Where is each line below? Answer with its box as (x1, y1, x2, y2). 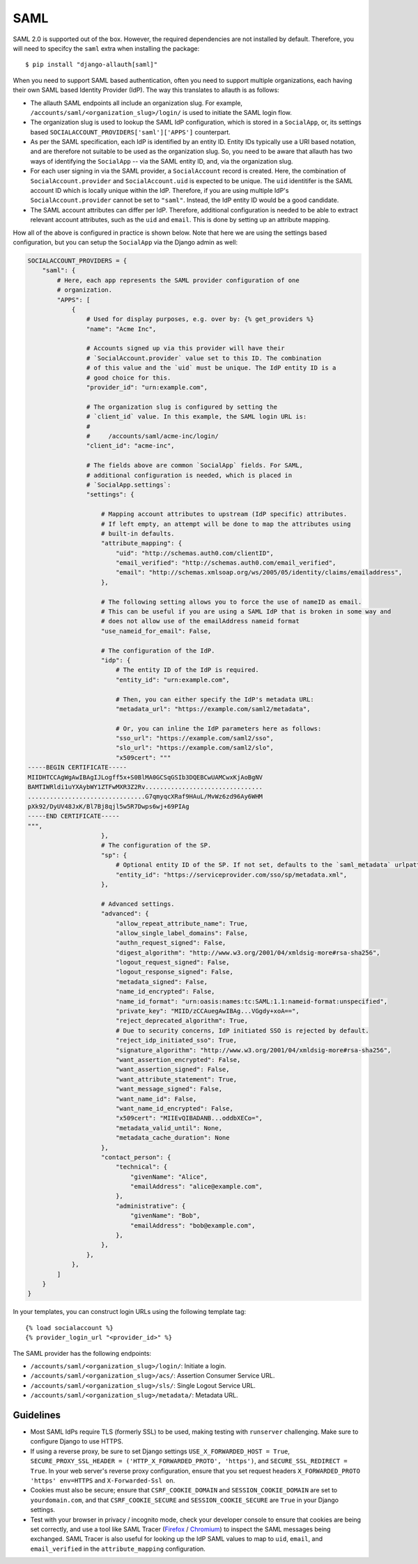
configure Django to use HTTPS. (30, 1437, 123, 1446)
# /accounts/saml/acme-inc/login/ (86, 432, 219, 440)
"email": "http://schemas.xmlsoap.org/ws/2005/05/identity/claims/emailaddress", (115, 568, 403, 577)
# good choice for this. (86, 373, 171, 382)
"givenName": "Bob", (130, 1212, 201, 1220)
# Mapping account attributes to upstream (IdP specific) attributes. (101, 510, 348, 518)
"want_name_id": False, (115, 1095, 197, 1103)
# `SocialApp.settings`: (86, 480, 171, 489)
